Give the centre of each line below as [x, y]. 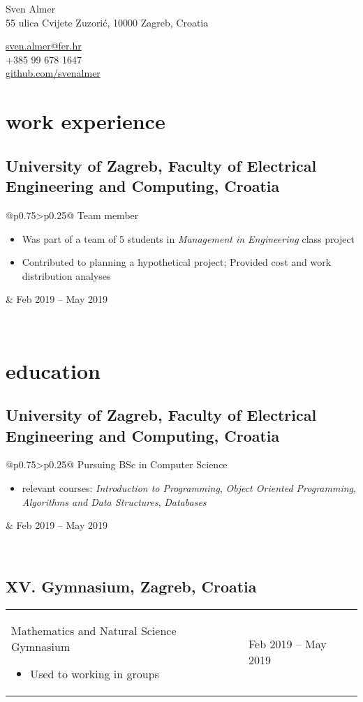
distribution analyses [66, 275]
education [53, 370]
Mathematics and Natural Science [94, 630]
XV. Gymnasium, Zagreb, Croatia [131, 586]
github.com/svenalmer [53, 73]
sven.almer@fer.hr [44, 46]
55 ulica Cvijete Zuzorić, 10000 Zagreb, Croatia [107, 22]
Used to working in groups [95, 673]
